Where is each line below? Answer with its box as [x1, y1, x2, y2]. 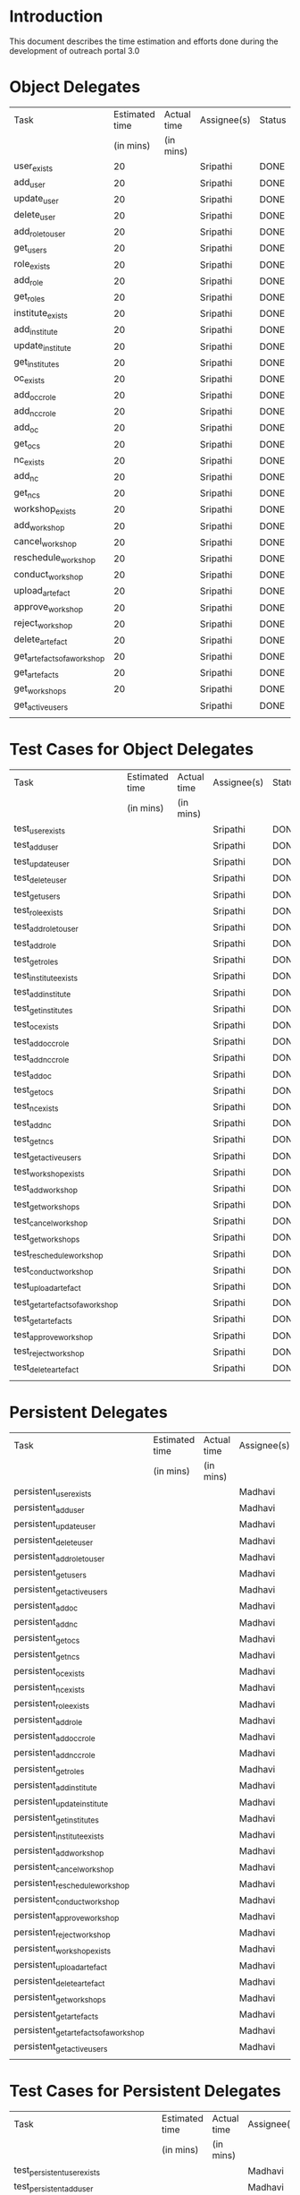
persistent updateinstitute [13, 1795, 109, 1809]
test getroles [13, 952, 59, 967]
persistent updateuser [13, 1517, 96, 1532]
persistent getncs [13, 1648, 80, 1662]
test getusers [13, 887, 61, 901]
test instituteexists [13, 969, 79, 984]
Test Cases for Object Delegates [9, 739, 254, 760]
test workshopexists [13, 1166, 85, 1179]
